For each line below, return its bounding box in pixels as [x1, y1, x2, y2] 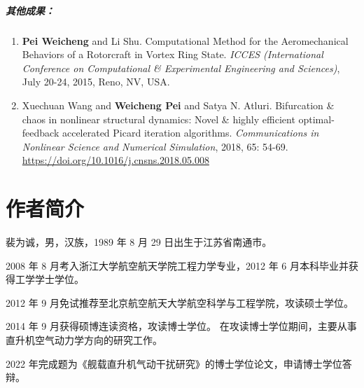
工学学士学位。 [15, 272, 84, 286]
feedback [22, 125, 59, 140]
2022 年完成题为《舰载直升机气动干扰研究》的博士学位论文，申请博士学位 [6, 356, 342, 370]
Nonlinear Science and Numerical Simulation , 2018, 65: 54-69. [22, 139, 288, 153]
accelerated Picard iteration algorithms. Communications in [62, 125, 319, 140]
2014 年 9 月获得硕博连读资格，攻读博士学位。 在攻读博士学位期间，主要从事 [6, 319, 357, 333]
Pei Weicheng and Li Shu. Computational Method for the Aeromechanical [22, 33, 349, 48]
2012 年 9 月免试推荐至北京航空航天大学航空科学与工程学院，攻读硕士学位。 [6, 295, 353, 310]
